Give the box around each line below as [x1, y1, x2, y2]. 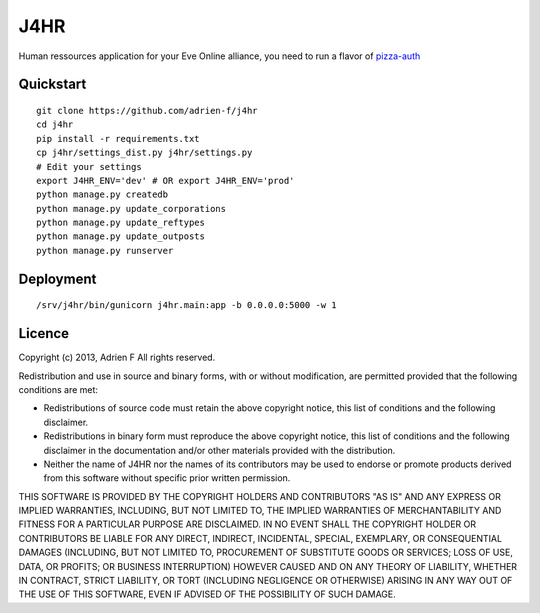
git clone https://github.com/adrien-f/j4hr [36, 105, 259, 116]
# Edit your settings [36, 161, 142, 172]
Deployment [18, 270, 97, 287]
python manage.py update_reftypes [36, 217, 205, 229]
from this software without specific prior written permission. [43, 472, 291, 484]
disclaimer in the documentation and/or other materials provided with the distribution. [43, 444, 396, 456]
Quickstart [18, 76, 87, 93]
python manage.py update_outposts [36, 231, 205, 242]
